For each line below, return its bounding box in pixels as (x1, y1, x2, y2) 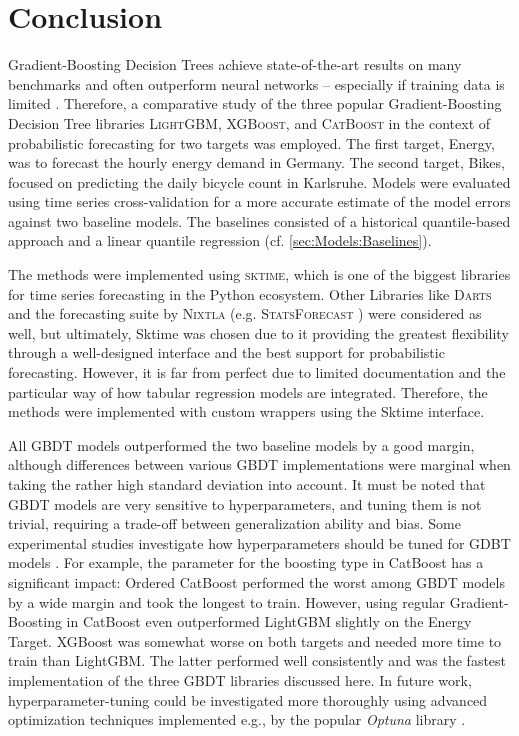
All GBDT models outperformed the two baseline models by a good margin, (8, 434, 475, 455)
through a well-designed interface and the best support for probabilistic (8, 342, 445, 363)
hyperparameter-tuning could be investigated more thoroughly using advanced (8, 689, 488, 710)
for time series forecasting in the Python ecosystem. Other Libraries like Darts (8, 283, 492, 304)
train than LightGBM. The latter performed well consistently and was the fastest (8, 650, 507, 671)
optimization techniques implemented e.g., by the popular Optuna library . (8, 709, 466, 730)
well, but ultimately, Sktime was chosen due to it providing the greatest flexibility (8, 322, 509, 343)
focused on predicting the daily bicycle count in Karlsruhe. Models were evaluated (8, 171, 511, 192)
